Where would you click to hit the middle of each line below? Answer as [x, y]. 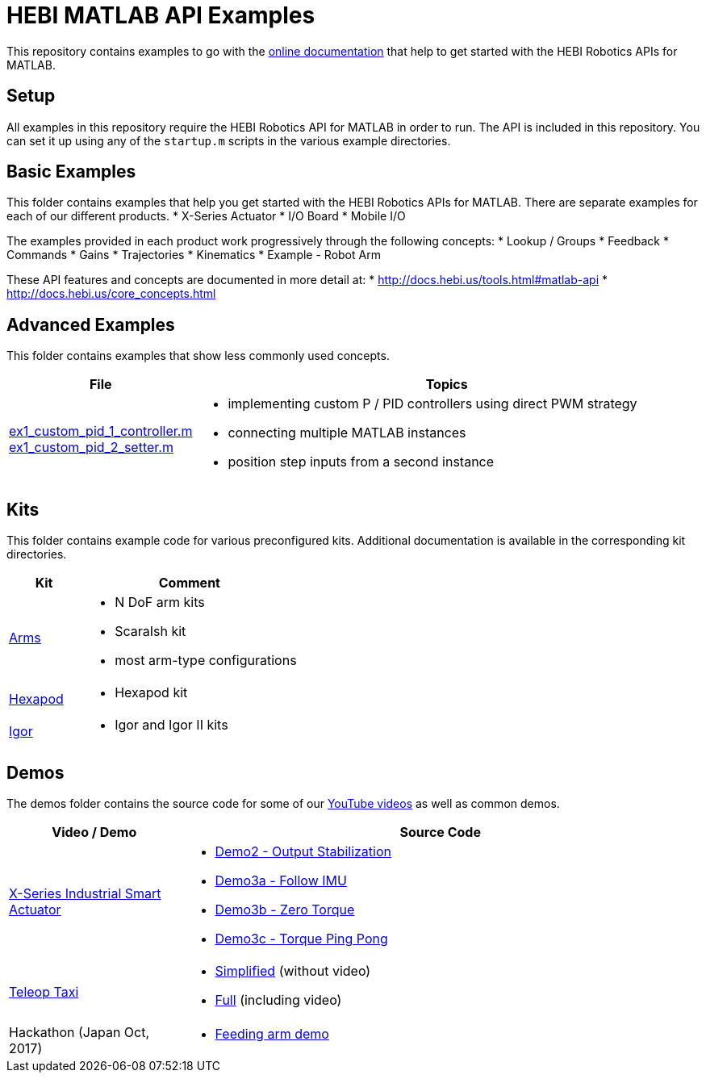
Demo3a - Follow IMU [281, 880]
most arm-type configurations [206, 661]
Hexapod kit [151, 693]
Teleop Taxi [44, 991]
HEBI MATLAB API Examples [161, 15]
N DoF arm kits [160, 602]
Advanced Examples [91, 324]
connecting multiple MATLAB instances [347, 433]
